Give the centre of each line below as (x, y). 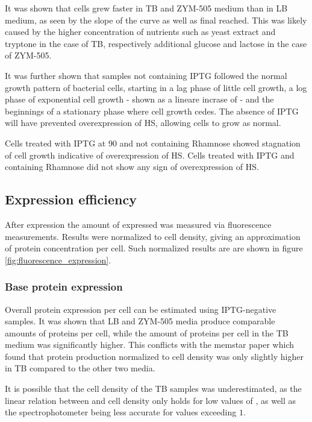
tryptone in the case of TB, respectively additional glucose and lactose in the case (156, 43)
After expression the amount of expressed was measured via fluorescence (138, 224)
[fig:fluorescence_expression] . (58, 260)
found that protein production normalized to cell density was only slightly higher (154, 356)
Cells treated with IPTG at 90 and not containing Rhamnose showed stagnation (153, 143)
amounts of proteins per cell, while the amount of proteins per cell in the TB (147, 332)
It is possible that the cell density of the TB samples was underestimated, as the (153, 389)
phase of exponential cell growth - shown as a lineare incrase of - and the (139, 99)
